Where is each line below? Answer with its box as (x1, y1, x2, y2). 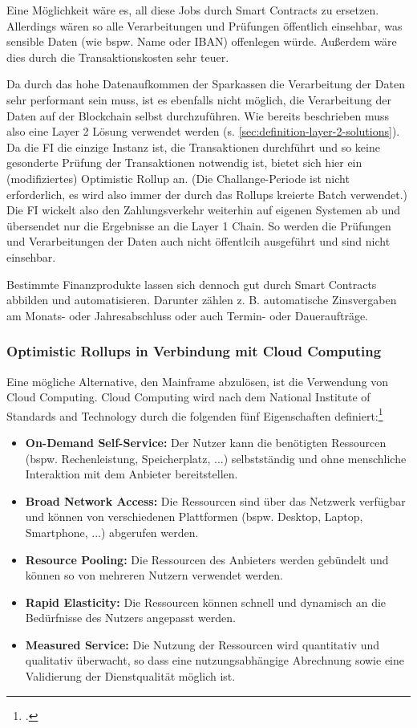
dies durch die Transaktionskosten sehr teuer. (6, 48, 229, 65)
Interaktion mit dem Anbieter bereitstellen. (25, 466, 238, 482)
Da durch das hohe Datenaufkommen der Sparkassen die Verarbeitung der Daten (6, 75, 405, 92)
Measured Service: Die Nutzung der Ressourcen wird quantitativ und (25, 636, 380, 653)
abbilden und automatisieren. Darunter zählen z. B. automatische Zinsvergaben (6, 291, 397, 308)
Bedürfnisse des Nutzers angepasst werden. (25, 609, 236, 626)
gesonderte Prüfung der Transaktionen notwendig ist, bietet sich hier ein (6, 154, 362, 171)
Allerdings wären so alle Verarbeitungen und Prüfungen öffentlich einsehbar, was (6, 17, 403, 34)
